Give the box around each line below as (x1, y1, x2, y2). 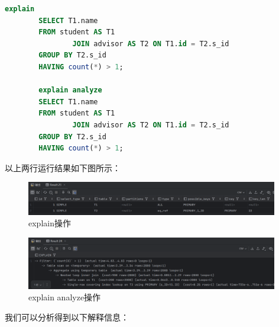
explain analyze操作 (28, 291, 101, 303)
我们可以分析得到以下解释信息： (5, 310, 129, 323)
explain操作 (28, 217, 71, 229)
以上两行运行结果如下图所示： (5, 161, 121, 174)
